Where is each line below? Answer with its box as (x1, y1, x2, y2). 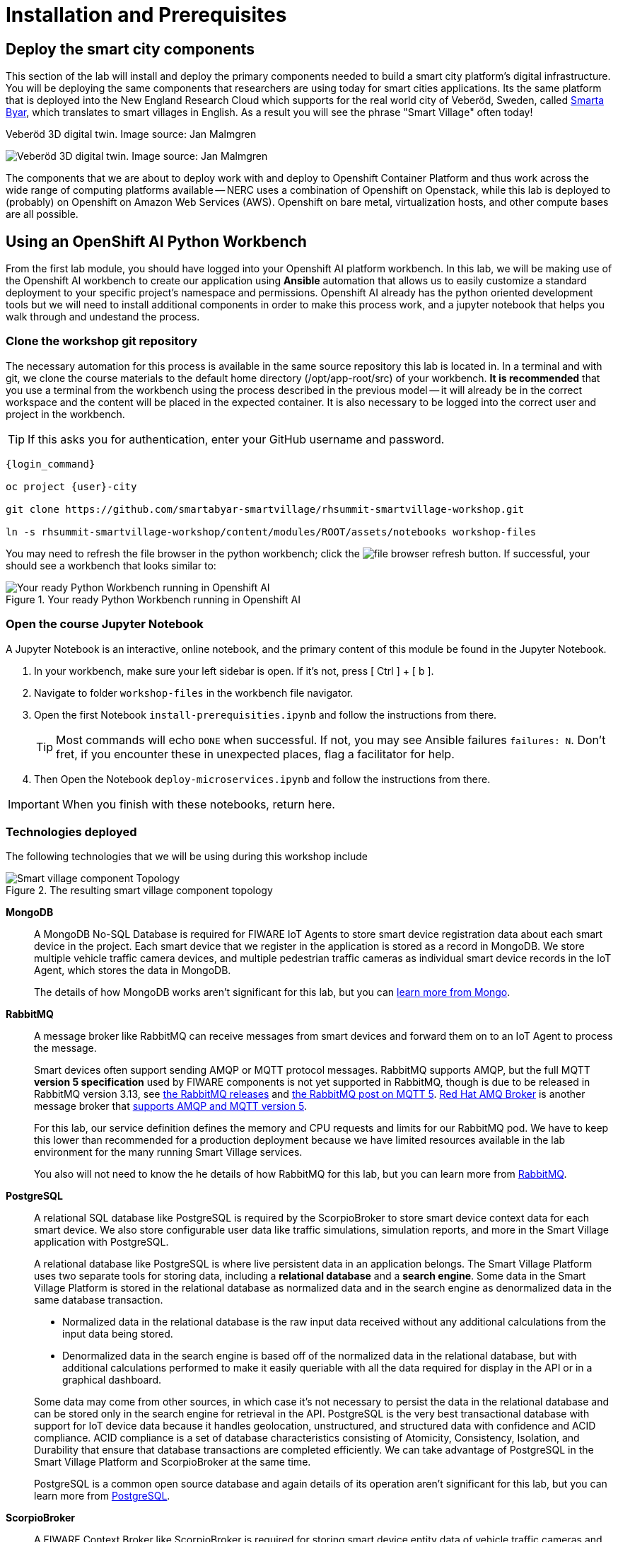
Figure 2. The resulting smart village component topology (6, 884, 273, 897)
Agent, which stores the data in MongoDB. (34, 964, 231, 977)
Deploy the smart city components (6, 40, 255, 58)
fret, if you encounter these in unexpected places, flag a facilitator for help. (56, 746, 455, 761)
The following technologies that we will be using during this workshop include (6, 850, 368, 863)
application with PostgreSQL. (34, 1236, 169, 1248)
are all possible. (6, 208, 78, 221)
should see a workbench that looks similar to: (6, 559, 216, 572)
